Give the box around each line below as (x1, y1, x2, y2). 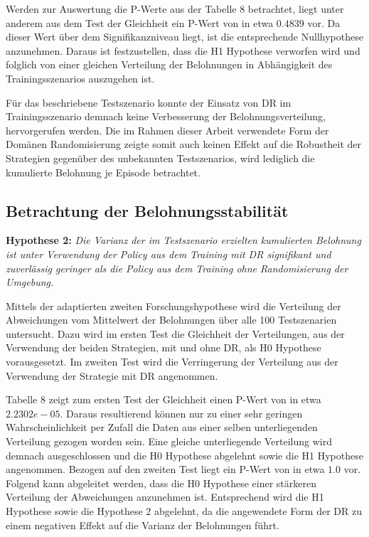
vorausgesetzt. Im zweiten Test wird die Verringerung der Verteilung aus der (6, 354, 338, 369)
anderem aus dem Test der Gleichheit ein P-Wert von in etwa (6, 15, 274, 30)
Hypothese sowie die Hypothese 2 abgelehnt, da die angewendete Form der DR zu (6, 504, 362, 519)
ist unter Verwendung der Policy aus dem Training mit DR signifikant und (6, 246, 331, 261)
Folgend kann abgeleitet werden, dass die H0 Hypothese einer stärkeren (6, 475, 316, 490)
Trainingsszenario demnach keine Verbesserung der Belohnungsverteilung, (6, 109, 326, 124)
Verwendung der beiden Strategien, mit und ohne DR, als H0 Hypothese (6, 340, 321, 355)
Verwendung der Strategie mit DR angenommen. (6, 368, 218, 383)
